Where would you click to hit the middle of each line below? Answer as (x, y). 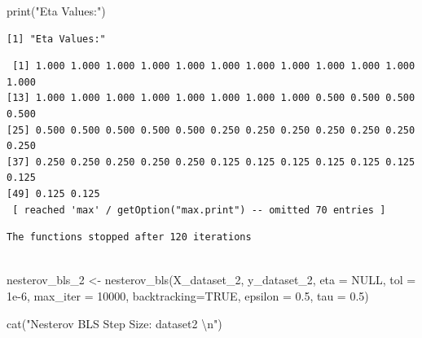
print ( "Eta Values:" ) (56, 11)
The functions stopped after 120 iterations (129, 237)
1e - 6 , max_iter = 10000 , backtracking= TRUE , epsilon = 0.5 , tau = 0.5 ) (188, 295)
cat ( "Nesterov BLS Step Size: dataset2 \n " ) (114, 323)
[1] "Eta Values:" (56, 39)
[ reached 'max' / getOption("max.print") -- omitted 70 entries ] (199, 210)
